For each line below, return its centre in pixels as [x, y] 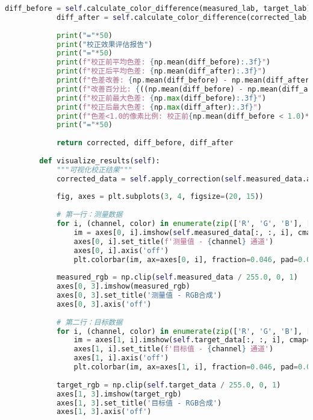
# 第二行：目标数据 [89, 322]
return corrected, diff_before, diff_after [145, 143]
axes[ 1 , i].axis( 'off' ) [121, 358]
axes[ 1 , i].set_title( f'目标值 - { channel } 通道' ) [174, 349]
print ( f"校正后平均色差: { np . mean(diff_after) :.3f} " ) [161, 71]
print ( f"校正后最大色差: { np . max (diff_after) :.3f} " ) [159, 107]
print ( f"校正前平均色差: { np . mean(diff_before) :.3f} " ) [163, 62]
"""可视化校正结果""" [95, 170]
